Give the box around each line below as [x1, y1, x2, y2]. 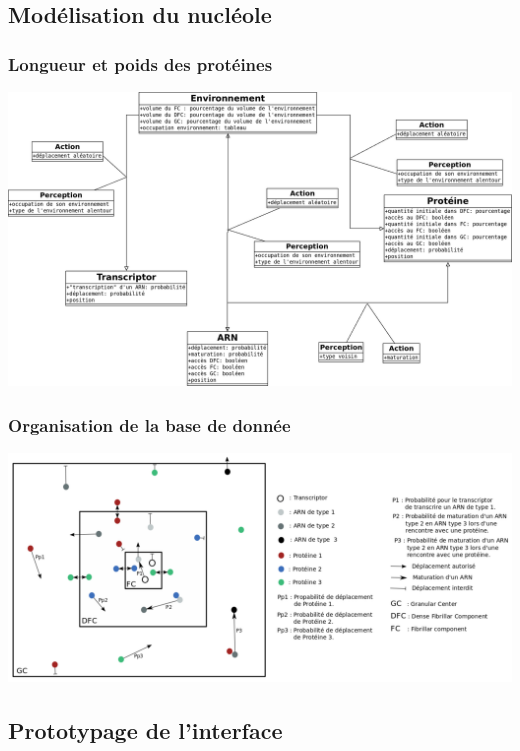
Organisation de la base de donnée [8, 412, 291, 437]
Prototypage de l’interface [8, 714, 283, 745]
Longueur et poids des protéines [8, 51, 273, 76]
